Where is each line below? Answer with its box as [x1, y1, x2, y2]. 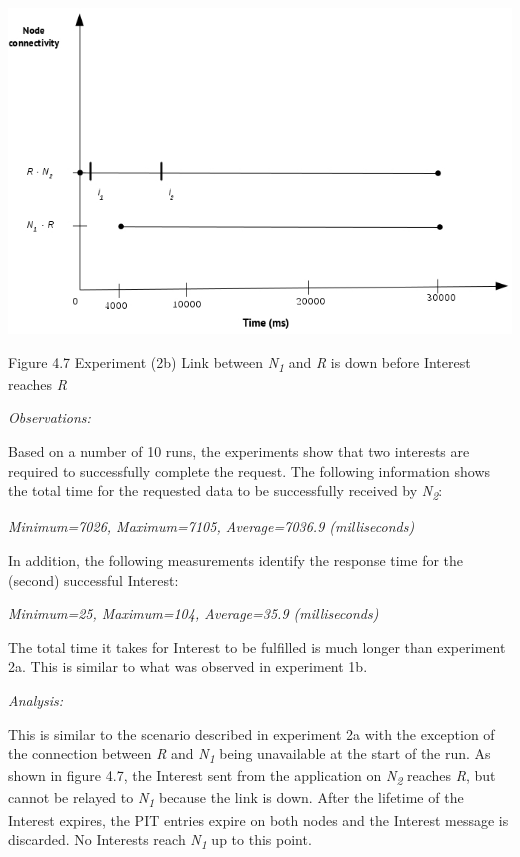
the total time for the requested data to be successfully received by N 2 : [8, 480, 443, 504]
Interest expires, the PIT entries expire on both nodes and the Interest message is [8, 809, 509, 830]
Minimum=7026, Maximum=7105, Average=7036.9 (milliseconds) [8, 516, 415, 537]
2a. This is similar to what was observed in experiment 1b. [8, 656, 368, 677]
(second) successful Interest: [8, 569, 179, 590]
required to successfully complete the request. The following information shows [8, 460, 491, 481]
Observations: [8, 407, 91, 428]
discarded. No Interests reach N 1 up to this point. [8, 829, 312, 852]
